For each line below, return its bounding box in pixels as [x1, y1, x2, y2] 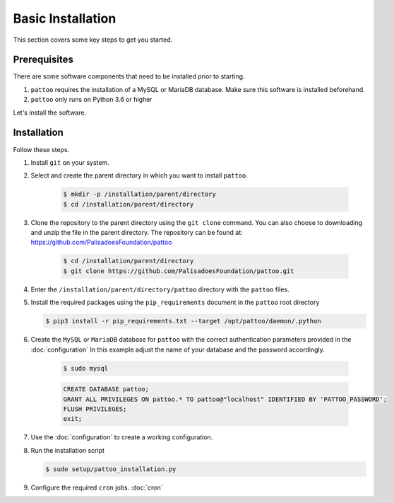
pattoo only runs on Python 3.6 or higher [30, 96, 153, 104]
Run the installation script [30, 446, 105, 454]
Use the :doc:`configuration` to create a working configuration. [30, 433, 213, 441]
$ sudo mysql [63, 364, 109, 372]
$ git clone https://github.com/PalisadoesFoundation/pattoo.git [63, 267, 294, 275]
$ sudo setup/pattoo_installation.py [45, 465, 177, 473]
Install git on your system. [30, 158, 109, 166]
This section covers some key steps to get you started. [13, 35, 173, 44]
